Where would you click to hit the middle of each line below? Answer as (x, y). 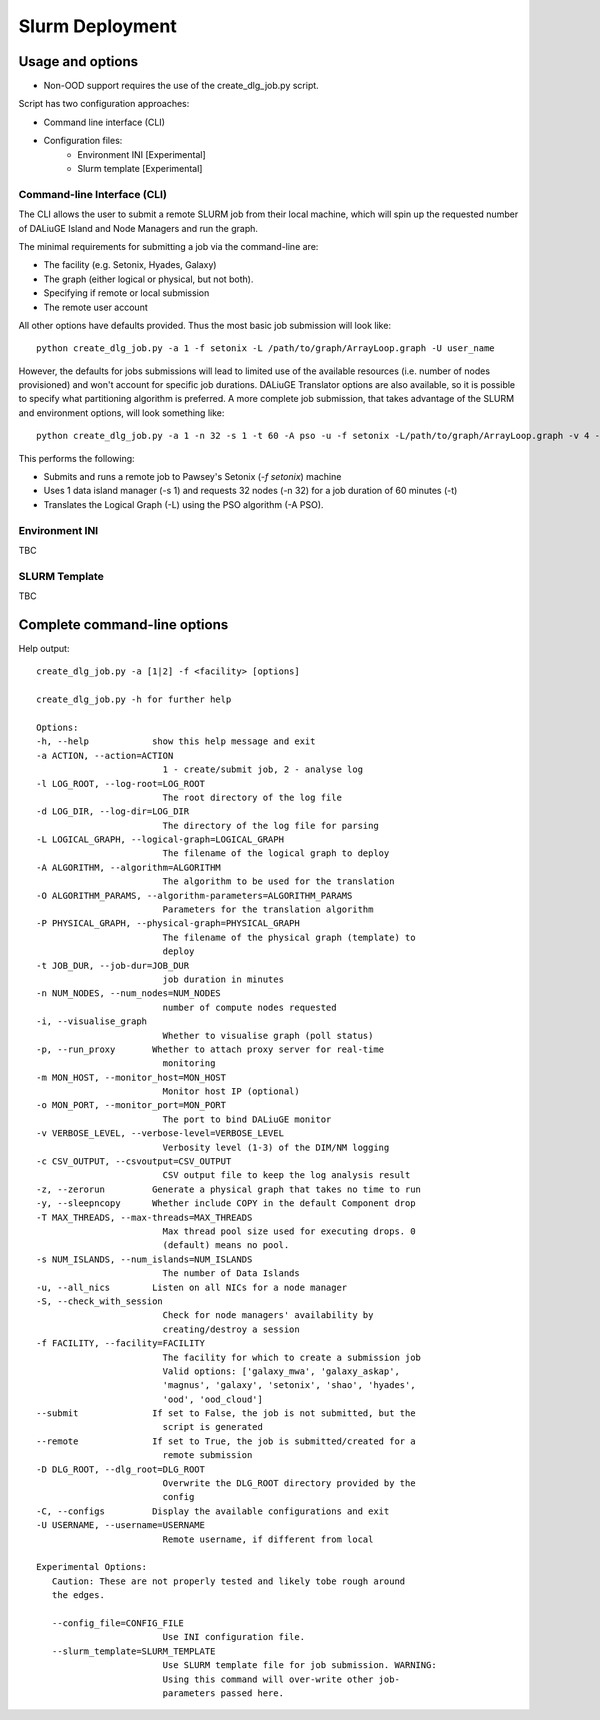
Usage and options (78, 61)
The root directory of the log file (252, 797)
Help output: (44, 648)
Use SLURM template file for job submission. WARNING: (299, 1665)
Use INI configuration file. (233, 1637)
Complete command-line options (123, 624)
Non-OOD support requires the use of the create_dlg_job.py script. (181, 86)
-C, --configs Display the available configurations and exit (213, 1511)
